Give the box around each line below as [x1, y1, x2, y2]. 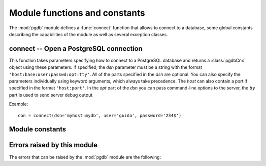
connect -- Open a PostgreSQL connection [9, 44, 143, 53]
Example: [9, 101, 28, 107]
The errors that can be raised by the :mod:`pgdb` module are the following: [9, 154, 161, 160]
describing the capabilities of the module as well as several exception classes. [9, 31, 168, 37]
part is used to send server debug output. [9, 92, 94, 98]
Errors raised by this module [9, 141, 98, 149]
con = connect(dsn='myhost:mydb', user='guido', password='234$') [18, 113, 182, 118]
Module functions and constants [9, 7, 145, 18]
